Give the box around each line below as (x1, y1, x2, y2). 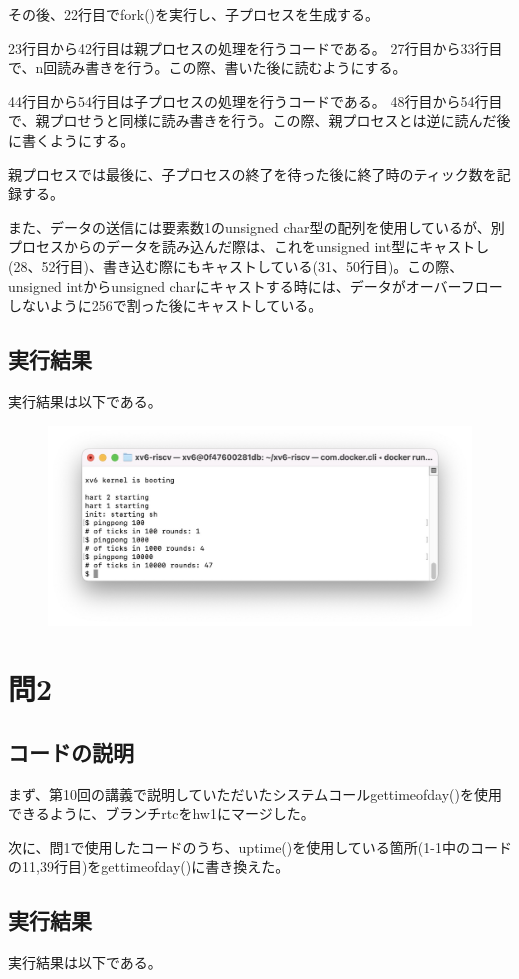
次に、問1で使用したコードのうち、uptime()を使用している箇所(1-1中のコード (8, 836, 512, 857)
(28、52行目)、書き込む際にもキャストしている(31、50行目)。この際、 (8, 255, 464, 276)
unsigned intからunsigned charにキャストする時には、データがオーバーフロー (8, 275, 503, 296)
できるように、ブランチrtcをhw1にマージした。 (8, 803, 315, 824)
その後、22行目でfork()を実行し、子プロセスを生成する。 (8, 4, 380, 24)
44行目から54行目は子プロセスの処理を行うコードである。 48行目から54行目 (8, 90, 503, 111)
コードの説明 (8, 736, 134, 767)
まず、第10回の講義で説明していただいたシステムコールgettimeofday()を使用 (8, 783, 503, 804)
